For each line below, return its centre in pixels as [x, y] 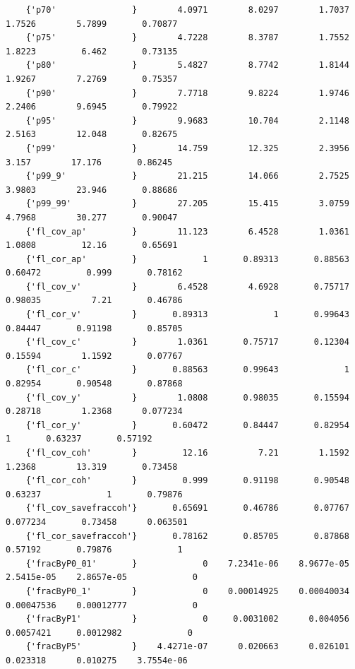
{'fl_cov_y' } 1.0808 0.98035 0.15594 [187, 397]
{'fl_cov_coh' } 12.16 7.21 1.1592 [187, 453]
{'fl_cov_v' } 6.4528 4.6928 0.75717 [187, 286]
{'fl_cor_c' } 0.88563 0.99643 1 [187, 370]
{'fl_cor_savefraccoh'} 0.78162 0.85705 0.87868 [187, 536]
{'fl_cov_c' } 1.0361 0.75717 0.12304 [187, 342]
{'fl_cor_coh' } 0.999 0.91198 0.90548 [187, 481]
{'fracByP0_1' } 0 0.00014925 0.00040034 [187, 591]
